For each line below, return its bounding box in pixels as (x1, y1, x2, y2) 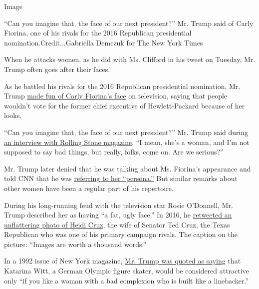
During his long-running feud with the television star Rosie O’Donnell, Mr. (4, 199, 233, 210)
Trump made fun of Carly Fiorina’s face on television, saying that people (4, 90, 228, 101)
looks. (4, 110, 22, 120)
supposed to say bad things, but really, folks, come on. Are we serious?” (4, 146, 224, 157)
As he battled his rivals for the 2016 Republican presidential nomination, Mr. (4, 80, 241, 91)
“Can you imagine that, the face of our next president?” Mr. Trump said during (4, 126, 249, 137)
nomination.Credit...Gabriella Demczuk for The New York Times (4, 37, 203, 47)
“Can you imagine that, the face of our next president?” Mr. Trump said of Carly (4, 17, 254, 28)
